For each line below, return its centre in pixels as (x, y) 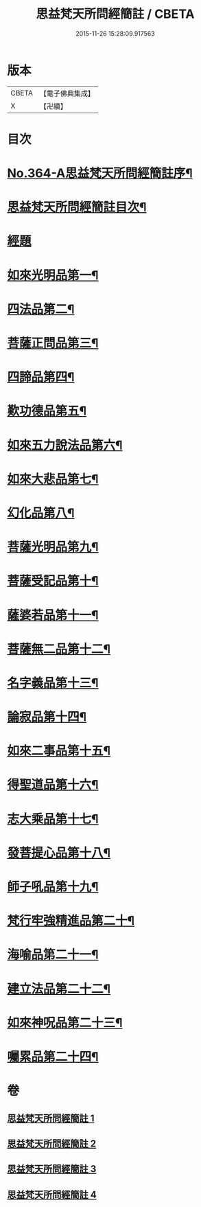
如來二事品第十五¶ (59, 751)
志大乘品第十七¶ (53, 819)
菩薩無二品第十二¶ (59, 649)
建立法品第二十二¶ (59, 989)
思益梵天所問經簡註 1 (51, 1118)
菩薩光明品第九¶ (53, 547)
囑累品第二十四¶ (53, 1056)
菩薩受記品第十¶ (53, 581)
